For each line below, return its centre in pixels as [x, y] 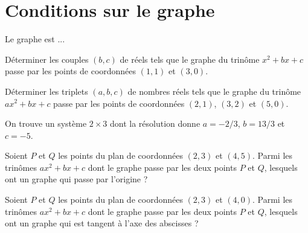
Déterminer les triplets [47, 91]
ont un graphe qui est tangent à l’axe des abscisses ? [102, 223]
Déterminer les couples [47, 59]
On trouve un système [46, 123]
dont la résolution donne [155, 123]
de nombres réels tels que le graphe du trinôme [214, 91]
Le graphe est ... [35, 39]
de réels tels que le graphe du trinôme [190, 59]
